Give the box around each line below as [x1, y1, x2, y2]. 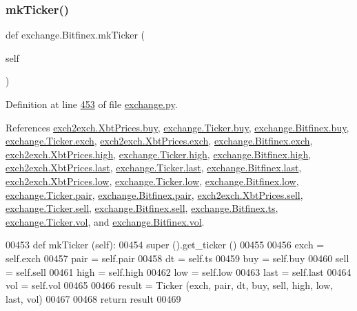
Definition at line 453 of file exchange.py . [6, 97, 178, 111]
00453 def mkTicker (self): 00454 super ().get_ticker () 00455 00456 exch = [6, 237, 325, 252]
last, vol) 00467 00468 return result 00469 [6, 291, 181, 305]
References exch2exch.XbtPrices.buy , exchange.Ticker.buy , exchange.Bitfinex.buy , [6, 120, 349, 134]
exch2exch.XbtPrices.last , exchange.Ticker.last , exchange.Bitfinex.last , [6, 160, 302, 175]
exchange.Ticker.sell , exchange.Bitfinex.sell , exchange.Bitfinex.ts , [6, 201, 278, 215]
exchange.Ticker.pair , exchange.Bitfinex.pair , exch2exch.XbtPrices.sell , [6, 187, 303, 202]
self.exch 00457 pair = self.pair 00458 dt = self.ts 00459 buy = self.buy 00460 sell [6, 250, 349, 265]
